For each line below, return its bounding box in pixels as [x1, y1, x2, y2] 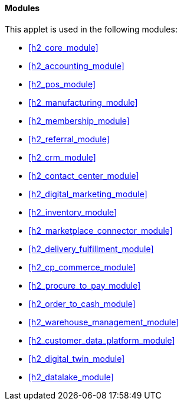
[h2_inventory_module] [28, 207, 117, 217]
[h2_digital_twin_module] [28, 353, 125, 364]
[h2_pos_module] [28, 79, 96, 89]
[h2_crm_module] [28, 152, 96, 162]
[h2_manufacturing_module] [28, 97, 138, 107]
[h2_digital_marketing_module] [28, 188, 147, 199]
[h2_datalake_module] [28, 371, 114, 382]
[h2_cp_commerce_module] [28, 262, 136, 272]
